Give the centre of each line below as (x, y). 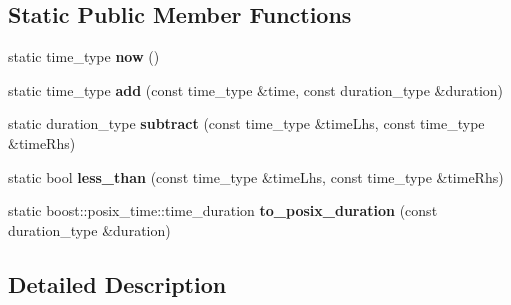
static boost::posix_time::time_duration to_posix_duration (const (223, 210)
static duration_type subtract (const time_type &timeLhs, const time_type (246, 123)
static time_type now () (84, 56)
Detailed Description (117, 283)
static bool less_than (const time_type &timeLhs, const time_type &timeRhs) (256, 176)
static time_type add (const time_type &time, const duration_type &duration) (256, 89)
